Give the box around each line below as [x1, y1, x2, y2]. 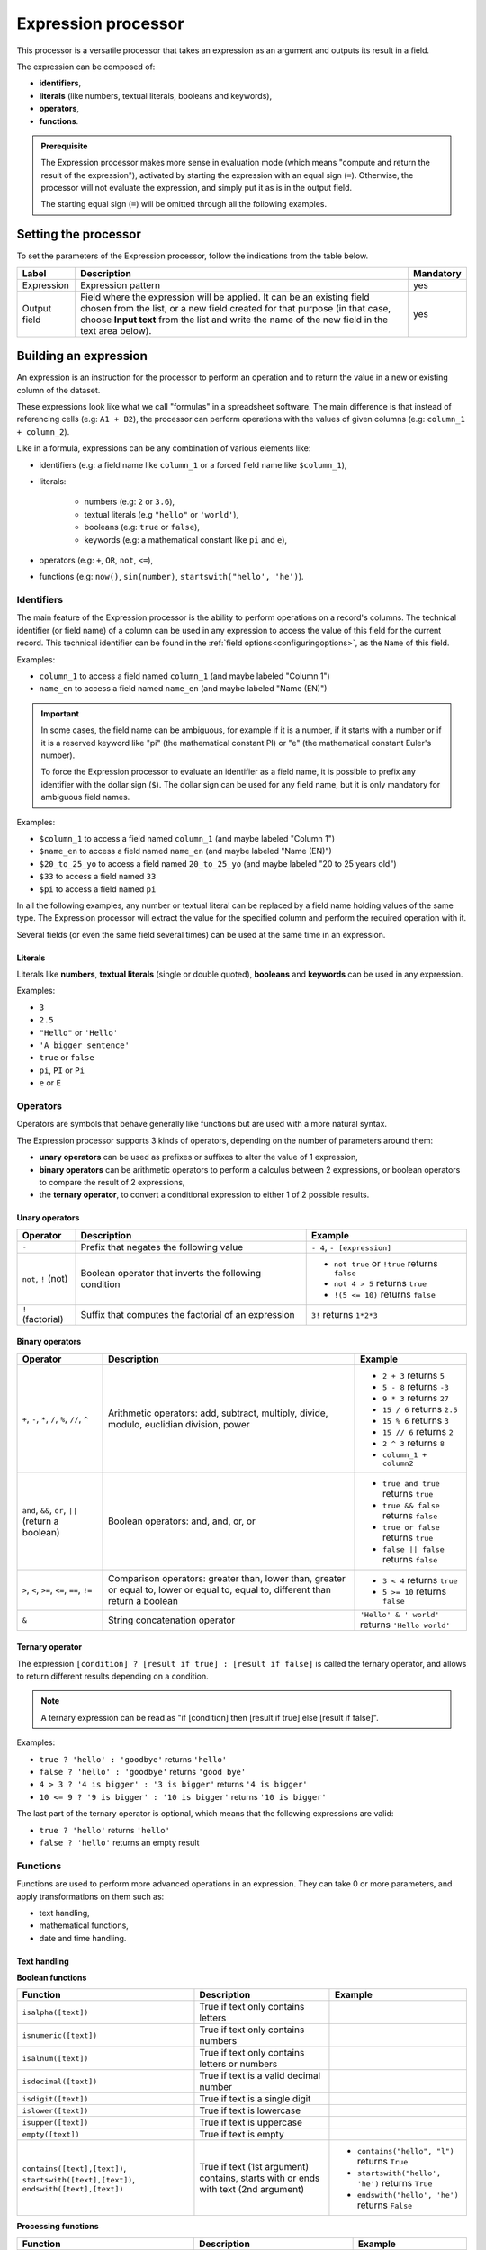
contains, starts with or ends [199, 2172, 320, 2184]
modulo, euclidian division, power [108, 1417, 251, 1430]
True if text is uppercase [199, 2116, 303, 2128]
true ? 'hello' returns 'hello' [39, 1824, 171, 1835]
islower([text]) [22, 2106, 89, 2115]
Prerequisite [40, 140, 88, 151]
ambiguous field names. [40, 792, 130, 803]
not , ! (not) [22, 1273, 68, 1285]
